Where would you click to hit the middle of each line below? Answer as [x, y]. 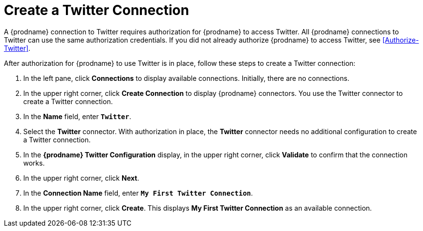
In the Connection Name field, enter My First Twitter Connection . [138, 193]
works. [34, 163]
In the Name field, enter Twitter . [77, 116]
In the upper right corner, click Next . [81, 178]
